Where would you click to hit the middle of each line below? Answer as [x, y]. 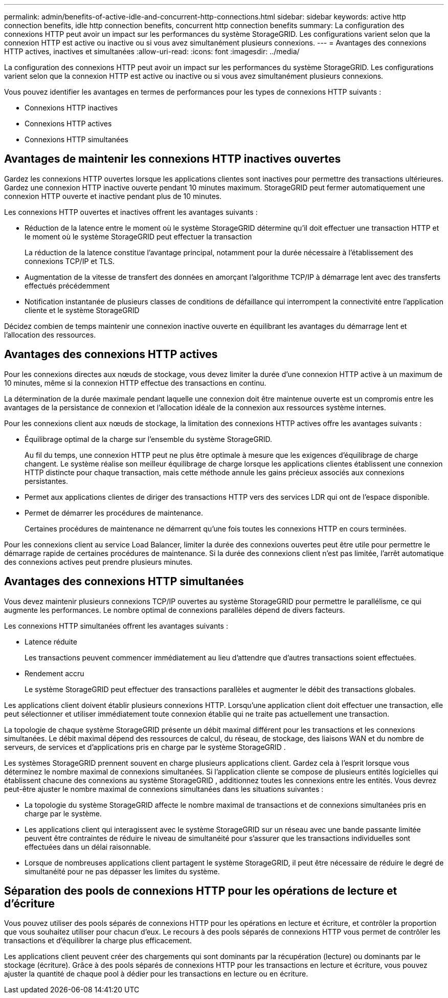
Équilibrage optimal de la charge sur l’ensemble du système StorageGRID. [149, 439]
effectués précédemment [67, 285]
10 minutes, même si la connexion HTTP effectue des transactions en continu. [135, 383]
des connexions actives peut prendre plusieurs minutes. [98, 562]
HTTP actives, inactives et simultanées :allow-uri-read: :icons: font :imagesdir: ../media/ [152, 51]
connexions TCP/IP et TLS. [70, 261]
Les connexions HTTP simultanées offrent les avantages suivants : [116, 626]
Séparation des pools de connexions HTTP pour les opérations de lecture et [201, 891]
